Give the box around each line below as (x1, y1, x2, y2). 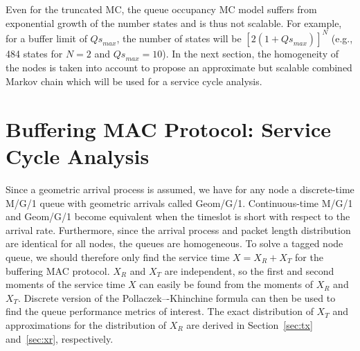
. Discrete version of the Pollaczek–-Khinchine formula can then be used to (18, 290, 336, 305)
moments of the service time (6, 277, 125, 291)
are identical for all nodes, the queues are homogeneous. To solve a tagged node (6, 236, 343, 251)
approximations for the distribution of (6, 317, 167, 332)
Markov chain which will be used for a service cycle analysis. (6, 74, 262, 89)
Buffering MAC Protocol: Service (6, 114, 332, 143)
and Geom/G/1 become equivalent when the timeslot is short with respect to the (6, 209, 350, 224)
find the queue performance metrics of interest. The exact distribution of (6, 304, 314, 318)
